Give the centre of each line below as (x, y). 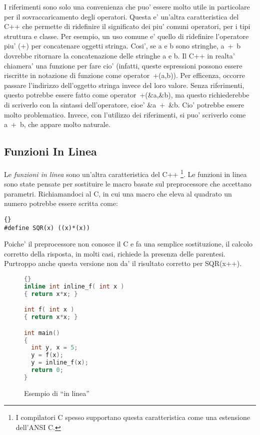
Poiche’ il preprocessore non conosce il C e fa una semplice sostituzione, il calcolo (128, 244)
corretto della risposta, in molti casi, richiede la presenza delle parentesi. (115, 253)
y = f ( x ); (47, 355)
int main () (42, 333)
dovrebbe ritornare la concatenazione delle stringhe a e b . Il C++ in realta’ (119, 55)
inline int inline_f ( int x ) (74, 286)
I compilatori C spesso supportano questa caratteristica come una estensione (133, 417)
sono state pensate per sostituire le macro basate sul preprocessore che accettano (128, 184)
